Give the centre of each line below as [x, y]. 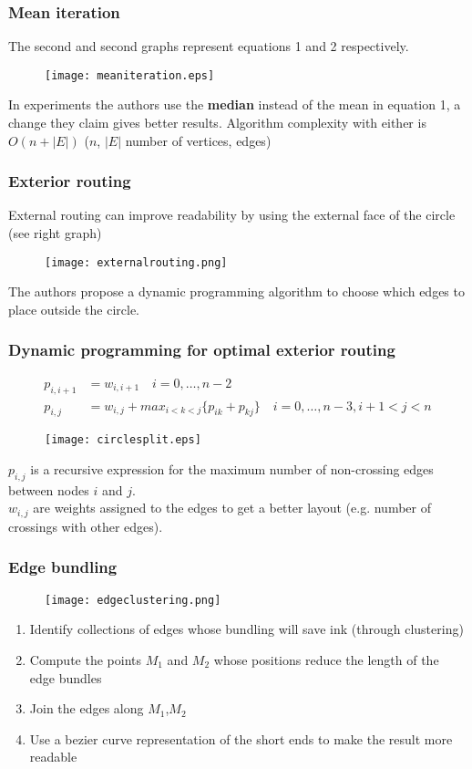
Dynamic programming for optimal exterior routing [202, 350]
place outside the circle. [74, 309]
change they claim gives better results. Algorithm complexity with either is [217, 123]
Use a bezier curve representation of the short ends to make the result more [241, 738]
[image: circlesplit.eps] [123, 440]
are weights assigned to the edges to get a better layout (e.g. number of [232, 508]
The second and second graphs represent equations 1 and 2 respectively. [209, 46]
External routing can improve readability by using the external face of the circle [232, 215]
